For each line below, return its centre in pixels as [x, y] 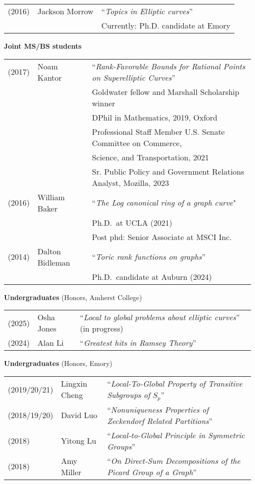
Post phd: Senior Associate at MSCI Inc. [162, 237]
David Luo [79, 415]
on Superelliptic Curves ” [134, 77]
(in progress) [102, 329]
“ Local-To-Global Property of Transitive [175, 383]
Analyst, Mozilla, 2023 [130, 182]
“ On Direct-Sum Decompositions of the [174, 460]
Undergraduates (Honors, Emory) [58, 363]
